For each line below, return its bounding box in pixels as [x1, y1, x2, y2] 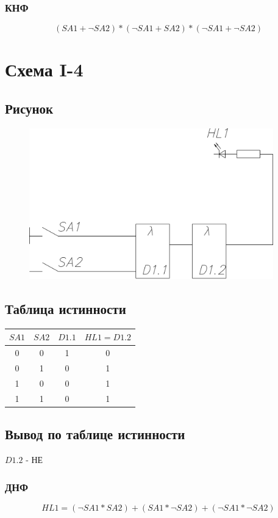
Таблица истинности [5, 299, 126, 318]
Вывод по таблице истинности [5, 425, 185, 443]
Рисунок [5, 98, 54, 117]
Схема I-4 [5, 57, 84, 82]
